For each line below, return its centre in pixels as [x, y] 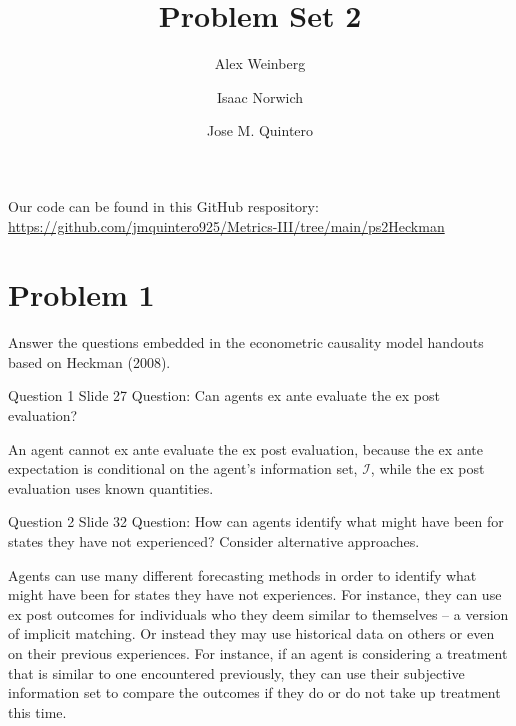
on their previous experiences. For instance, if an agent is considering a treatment [258, 652]
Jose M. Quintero [260, 130]
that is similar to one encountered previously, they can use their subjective [236, 672]
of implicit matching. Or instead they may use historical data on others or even [251, 633]
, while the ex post [427, 468]
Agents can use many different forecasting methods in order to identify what [242, 574]
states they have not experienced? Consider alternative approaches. [214, 540]
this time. [37, 711]
